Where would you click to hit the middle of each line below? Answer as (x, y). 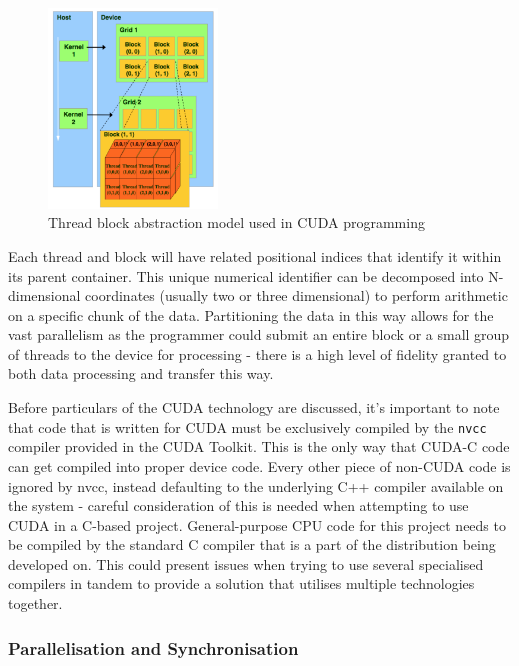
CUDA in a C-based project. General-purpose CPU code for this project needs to (257, 524)
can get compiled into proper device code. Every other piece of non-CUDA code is (259, 465)
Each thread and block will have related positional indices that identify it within (255, 255)
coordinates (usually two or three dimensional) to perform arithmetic (296, 295)
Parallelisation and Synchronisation (153, 647)
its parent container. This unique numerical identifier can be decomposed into (246, 275)
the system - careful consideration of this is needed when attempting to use (238, 505)
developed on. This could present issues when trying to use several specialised (246, 563)
